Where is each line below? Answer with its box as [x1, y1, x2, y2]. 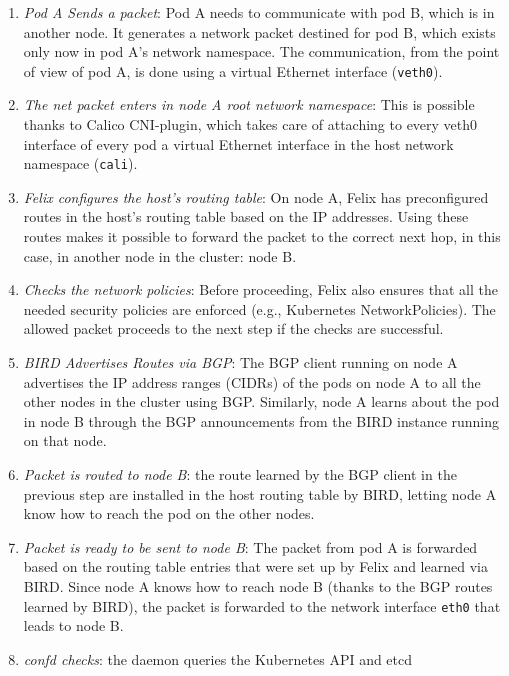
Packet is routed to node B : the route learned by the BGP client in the [23, 464, 457, 484]
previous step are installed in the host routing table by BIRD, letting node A [23, 483, 497, 504]
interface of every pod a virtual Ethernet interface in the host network [23, 133, 454, 154]
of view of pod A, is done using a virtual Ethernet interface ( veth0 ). [23, 60, 443, 81]
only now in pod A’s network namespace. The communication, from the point [23, 41, 500, 62]
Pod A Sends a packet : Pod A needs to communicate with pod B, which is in [23, 2, 495, 22]
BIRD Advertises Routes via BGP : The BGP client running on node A [23, 352, 458, 373]
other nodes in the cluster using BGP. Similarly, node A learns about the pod [23, 391, 500, 412]
